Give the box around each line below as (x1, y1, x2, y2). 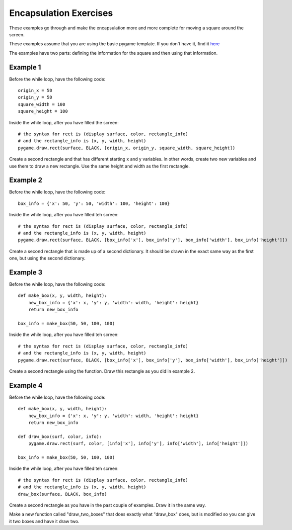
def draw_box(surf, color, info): (18, 434, 102, 440)
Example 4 (9, 381, 43, 390)
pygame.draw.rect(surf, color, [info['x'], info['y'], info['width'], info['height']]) (28, 441, 248, 446)
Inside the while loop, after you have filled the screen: (9, 119, 119, 125)
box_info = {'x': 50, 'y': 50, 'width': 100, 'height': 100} (18, 200, 170, 206)
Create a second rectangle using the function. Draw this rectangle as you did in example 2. (9, 368, 195, 374)
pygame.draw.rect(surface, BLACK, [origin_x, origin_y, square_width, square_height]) (18, 145, 235, 151)
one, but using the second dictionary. (9, 255, 85, 261)
